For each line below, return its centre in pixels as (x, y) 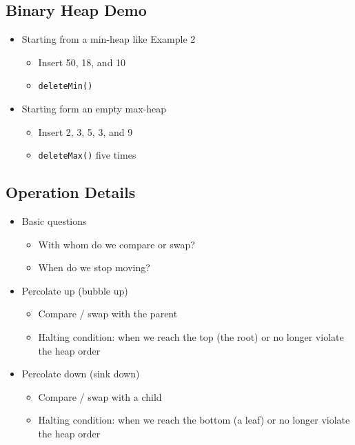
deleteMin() (65, 87)
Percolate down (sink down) (81, 374)
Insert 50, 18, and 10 (82, 62)
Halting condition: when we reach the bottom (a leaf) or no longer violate (194, 420)
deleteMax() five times (87, 155)
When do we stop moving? (94, 267)
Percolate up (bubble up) (75, 290)
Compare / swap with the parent (108, 314)
